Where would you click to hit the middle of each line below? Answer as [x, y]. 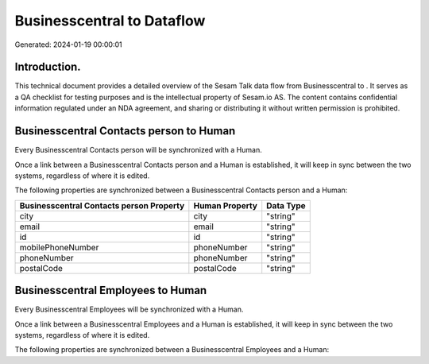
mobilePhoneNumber [59, 247]
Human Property [226, 205]
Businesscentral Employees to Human [111, 290]
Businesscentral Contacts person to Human [125, 131]
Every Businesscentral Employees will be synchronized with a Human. [129, 309]
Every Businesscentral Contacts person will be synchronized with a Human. [138, 150]
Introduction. [48, 67]
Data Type [286, 205]
